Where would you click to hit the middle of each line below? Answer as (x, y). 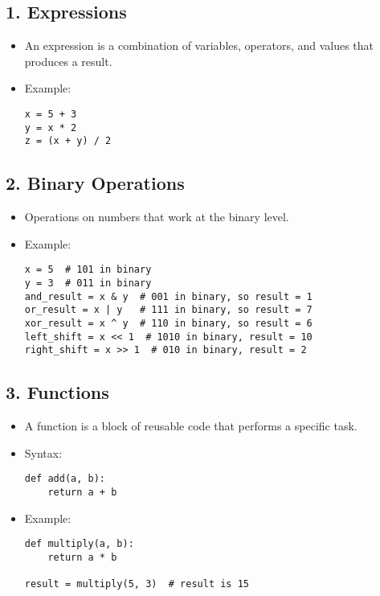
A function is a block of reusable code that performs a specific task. (191, 426)
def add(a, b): (65, 479)
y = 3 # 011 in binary (88, 283)
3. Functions (57, 392)
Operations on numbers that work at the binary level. (157, 217)
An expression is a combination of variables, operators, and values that (199, 45)
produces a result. (68, 61)
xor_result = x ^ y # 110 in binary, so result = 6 (168, 323)
